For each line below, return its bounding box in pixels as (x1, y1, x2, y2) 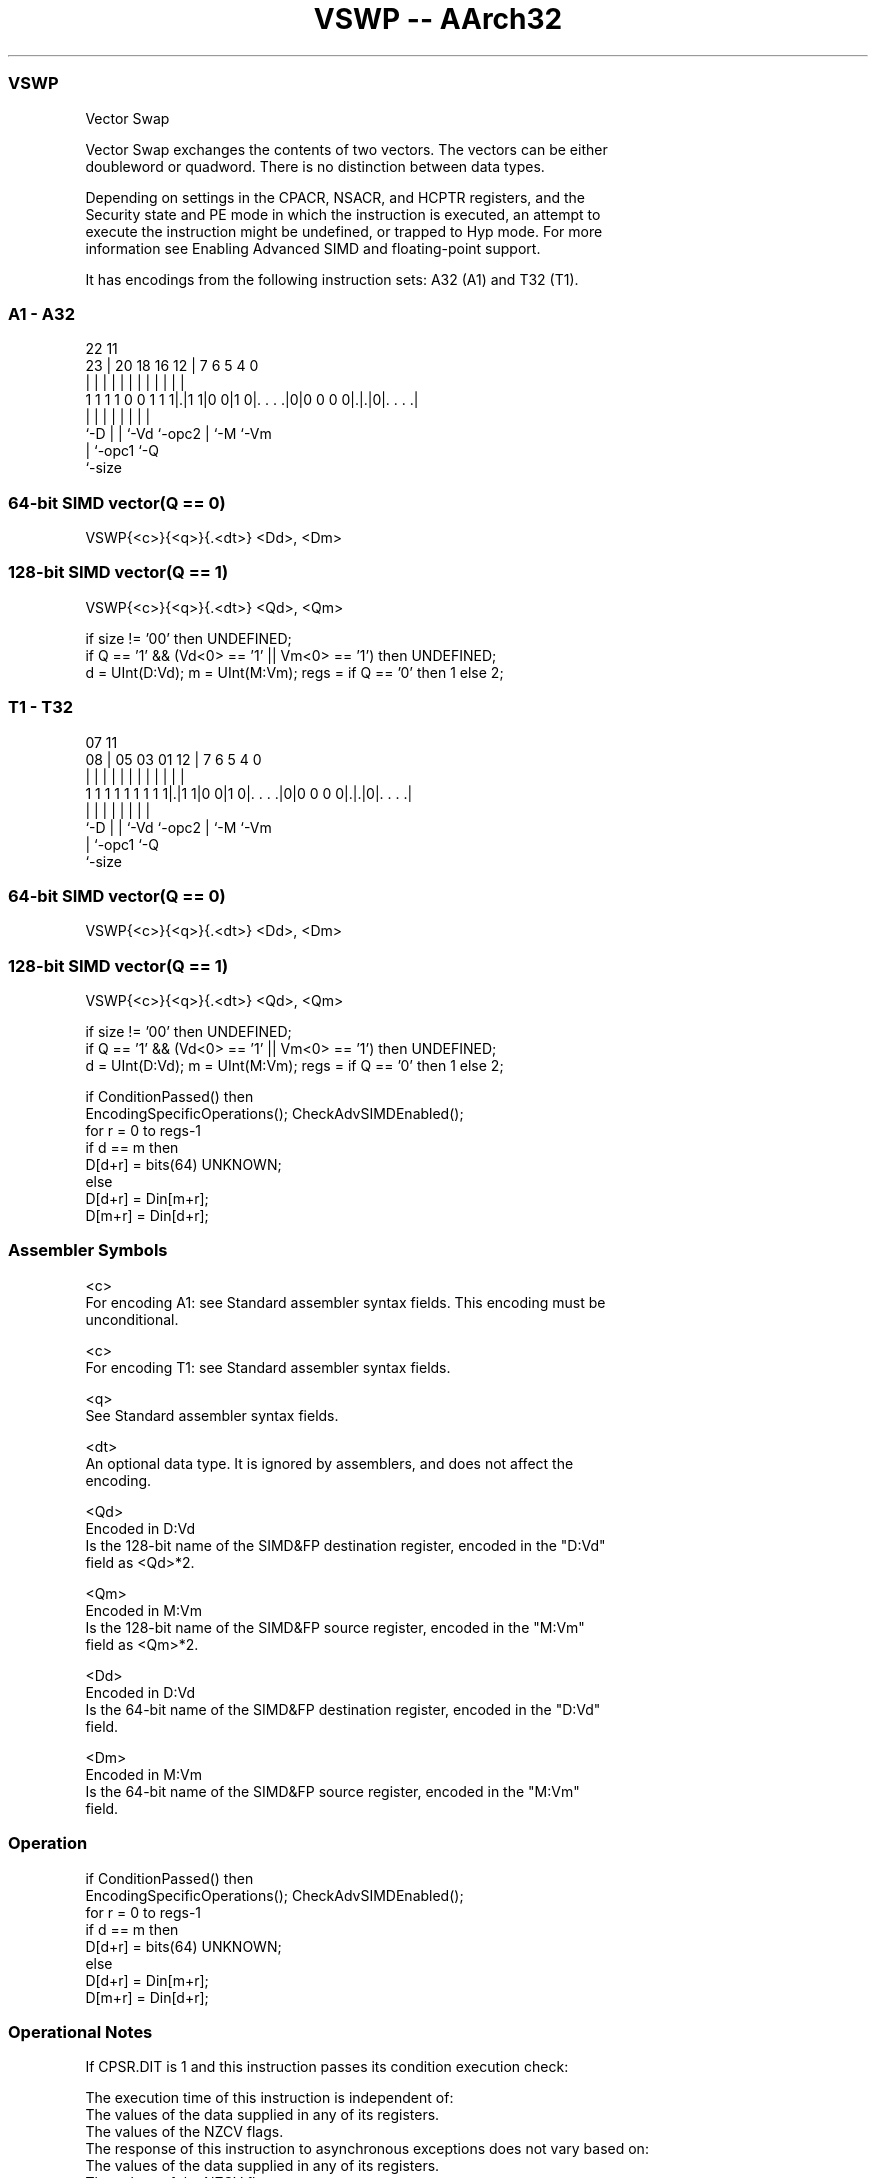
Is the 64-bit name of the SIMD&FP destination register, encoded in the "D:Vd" (85, 1700, 601, 1718)
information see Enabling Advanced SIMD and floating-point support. (85, 239, 541, 257)
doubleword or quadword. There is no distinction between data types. (85, 157, 545, 175)
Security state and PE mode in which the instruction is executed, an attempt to (85, 205, 601, 223)
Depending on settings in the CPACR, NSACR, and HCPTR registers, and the (85, 188, 585, 206)
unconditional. (85, 1310, 179, 1328)
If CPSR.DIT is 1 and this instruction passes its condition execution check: (85, 2058, 569, 2076)
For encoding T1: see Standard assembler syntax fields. (85, 1358, 451, 1376)
